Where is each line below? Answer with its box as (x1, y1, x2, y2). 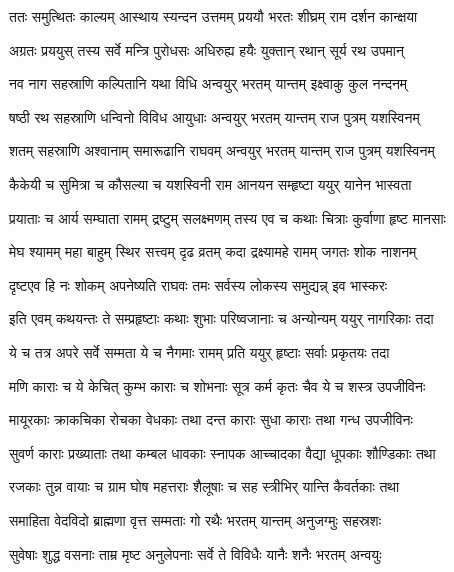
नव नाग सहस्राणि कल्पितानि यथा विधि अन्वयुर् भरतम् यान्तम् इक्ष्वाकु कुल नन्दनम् (9, 73, 408, 94)
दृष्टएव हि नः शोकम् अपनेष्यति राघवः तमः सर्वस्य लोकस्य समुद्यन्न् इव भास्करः (9, 274, 388, 295)
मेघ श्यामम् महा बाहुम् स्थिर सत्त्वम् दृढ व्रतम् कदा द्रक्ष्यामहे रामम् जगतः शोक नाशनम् (9, 241, 417, 262)
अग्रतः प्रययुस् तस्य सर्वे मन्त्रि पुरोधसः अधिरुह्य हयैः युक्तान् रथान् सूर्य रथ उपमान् (9, 39, 404, 60)
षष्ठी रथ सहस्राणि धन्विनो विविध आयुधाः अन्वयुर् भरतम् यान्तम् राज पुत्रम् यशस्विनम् (9, 106, 420, 127)
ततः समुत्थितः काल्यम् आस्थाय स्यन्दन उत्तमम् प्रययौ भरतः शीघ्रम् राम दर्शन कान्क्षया (9, 6, 418, 26)
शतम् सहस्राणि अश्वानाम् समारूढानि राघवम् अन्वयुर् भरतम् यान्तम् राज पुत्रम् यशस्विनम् (9, 140, 435, 161)
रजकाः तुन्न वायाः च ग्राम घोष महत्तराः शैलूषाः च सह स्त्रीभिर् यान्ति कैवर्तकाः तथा (9, 476, 400, 497)
